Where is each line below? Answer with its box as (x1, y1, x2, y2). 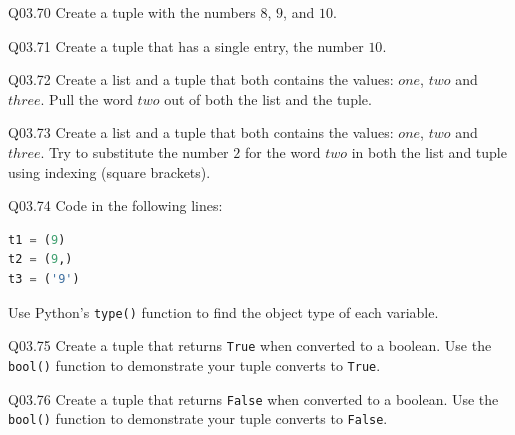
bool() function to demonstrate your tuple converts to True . (8, 354, 381, 375)
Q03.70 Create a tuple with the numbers (8, 2, 256, 22)
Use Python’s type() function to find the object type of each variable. (8, 301, 439, 322)
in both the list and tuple (351, 141, 507, 162)
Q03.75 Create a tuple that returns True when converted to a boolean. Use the (8, 335, 492, 356)
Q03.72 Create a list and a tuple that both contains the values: (8, 69, 394, 90)
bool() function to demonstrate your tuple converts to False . (8, 408, 388, 429)
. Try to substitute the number (40, 141, 229, 162)
